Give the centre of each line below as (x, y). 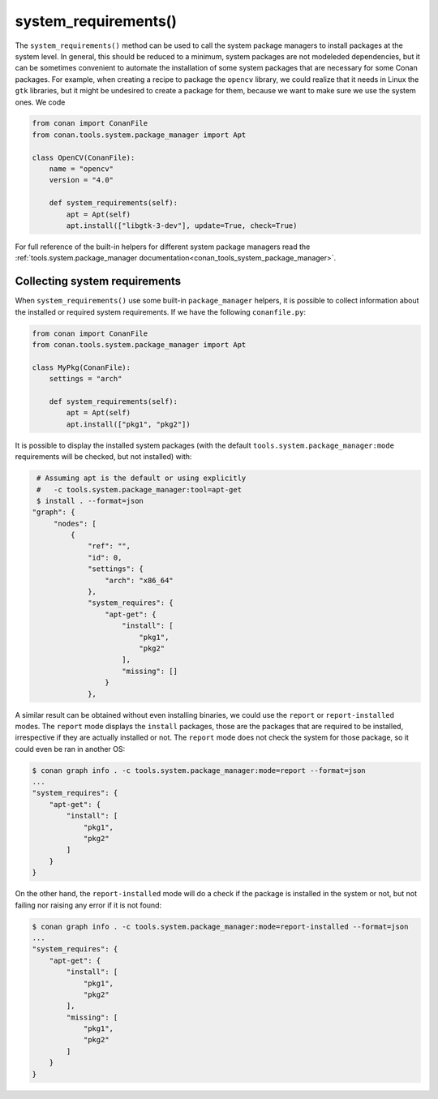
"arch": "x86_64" (139, 580)
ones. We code (40, 102)
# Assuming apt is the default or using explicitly (142, 478)
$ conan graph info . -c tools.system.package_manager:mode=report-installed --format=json (220, 926)
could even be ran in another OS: (70, 749)
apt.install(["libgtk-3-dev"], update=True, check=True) (182, 226)
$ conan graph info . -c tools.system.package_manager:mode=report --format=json (199, 770)
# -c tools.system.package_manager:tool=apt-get (140, 489)
